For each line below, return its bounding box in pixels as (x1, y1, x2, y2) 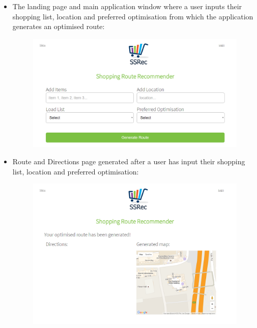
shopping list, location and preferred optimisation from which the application (12, 11, 253, 21)
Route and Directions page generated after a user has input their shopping (12, 156, 245, 166)
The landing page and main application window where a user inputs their (12, 1, 242, 11)
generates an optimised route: (12, 21, 105, 32)
